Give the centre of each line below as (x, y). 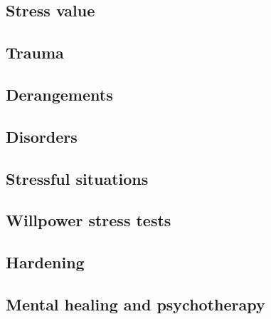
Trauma (35, 52)
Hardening (45, 262)
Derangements (59, 94)
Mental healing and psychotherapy (135, 304)
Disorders (42, 136)
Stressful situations (77, 178)
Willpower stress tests (89, 220)
